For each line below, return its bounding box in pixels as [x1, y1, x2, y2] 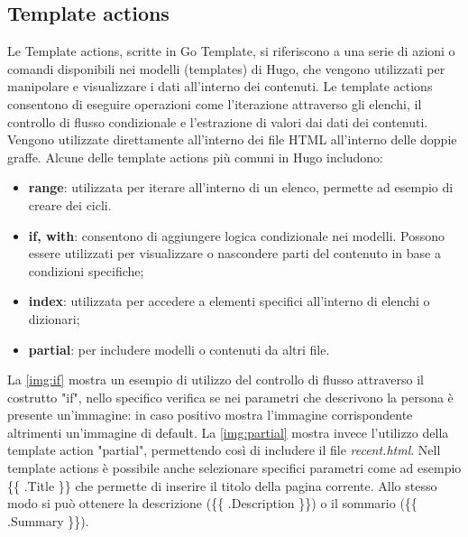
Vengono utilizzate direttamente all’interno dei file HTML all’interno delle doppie [7, 130, 457, 149]
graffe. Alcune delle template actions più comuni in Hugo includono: [7, 147, 384, 166]
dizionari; [28, 309, 80, 328]
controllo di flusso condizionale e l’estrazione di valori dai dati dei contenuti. [7, 112, 428, 131]
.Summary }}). [7, 511, 89, 530]
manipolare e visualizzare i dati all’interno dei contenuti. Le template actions [7, 77, 433, 96]
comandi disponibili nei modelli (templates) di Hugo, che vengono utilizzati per [7, 59, 445, 78]
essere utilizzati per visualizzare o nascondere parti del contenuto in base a [28, 244, 441, 263]
